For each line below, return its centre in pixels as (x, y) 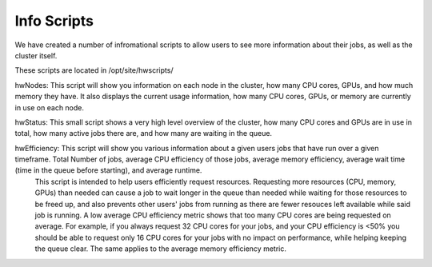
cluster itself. (36, 55)
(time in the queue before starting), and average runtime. (108, 170)
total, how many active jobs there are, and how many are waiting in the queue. (143, 133)
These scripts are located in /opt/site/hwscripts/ (94, 70)
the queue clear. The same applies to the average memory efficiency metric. (161, 249)
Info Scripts (54, 21)
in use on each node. (49, 107)
